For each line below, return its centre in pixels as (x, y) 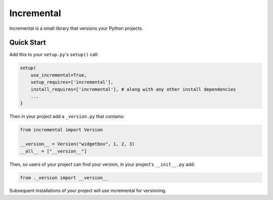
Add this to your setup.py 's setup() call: (54, 55)
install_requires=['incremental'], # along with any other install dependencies (133, 89)
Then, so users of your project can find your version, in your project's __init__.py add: (102, 164)
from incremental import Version (61, 130)
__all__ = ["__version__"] (53, 151)
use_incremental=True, (59, 75)
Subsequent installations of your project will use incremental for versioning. (88, 191)
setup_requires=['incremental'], (72, 82)
